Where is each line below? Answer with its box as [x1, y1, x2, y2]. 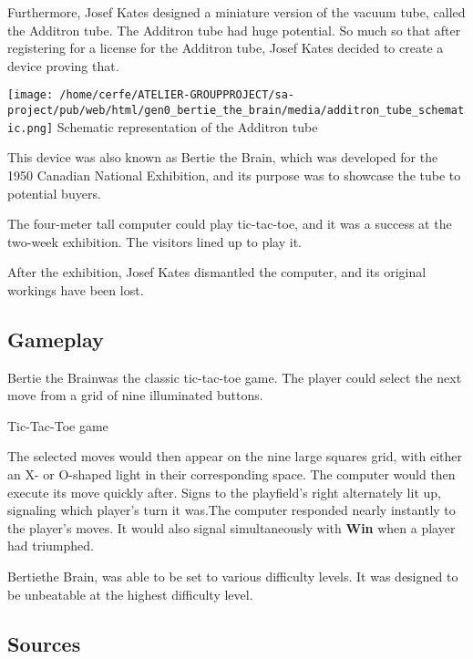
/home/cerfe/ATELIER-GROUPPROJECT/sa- [59, 88, 294, 102]
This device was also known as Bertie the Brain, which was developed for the [7, 148, 438, 167]
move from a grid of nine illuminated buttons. [7, 386, 263, 405]
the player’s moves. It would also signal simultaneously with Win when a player [7, 518, 456, 537]
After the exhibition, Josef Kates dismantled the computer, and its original [7, 263, 427, 282]
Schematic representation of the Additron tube [57, 117, 318, 136]
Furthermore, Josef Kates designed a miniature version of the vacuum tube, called [7, 3, 466, 21]
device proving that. [7, 56, 119, 75]
